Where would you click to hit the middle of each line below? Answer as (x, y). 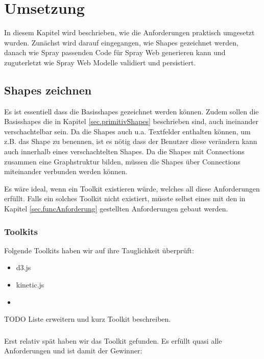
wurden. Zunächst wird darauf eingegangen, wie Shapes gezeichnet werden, (121, 42)
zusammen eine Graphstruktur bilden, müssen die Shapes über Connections (122, 161)
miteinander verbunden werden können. (66, 171)
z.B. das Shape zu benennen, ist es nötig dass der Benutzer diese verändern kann (131, 141)
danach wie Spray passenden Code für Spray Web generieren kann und (115, 52)
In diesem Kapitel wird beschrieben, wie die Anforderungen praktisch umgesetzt (129, 32)
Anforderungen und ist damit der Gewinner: (73, 351)
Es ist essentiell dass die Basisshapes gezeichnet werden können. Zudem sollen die (131, 111)
